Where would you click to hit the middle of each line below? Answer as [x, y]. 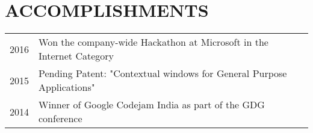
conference [60, 119]
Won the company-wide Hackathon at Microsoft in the [153, 42]
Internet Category [76, 56]
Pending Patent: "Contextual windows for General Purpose [163, 73]
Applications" [67, 87]
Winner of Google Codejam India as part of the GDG [152, 105]
